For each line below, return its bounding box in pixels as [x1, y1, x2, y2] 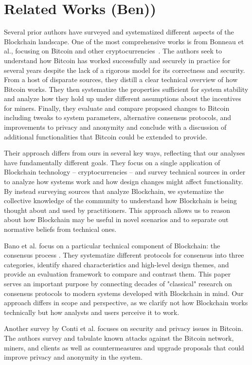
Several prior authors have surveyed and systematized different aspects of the [4, 27, 234, 37]
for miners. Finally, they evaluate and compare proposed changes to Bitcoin [4, 103, 230, 113]
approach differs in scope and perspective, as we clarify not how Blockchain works [4, 297, 248, 308]
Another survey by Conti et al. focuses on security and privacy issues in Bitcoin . [4, 323, 243, 333]
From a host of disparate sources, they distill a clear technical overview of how [4, 74, 238, 85]
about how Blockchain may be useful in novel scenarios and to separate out [4, 214, 229, 225]
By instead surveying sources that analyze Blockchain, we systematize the [4, 186, 224, 196]
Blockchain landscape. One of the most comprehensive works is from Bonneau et [4, 36, 244, 46]
